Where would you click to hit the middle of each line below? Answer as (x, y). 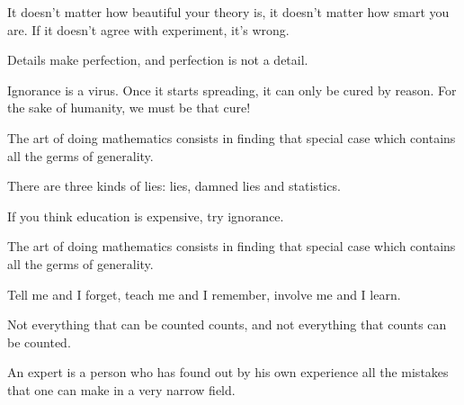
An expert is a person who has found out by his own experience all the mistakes (228, 372)
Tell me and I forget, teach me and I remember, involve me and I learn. (204, 294)
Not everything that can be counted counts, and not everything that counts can (227, 324)
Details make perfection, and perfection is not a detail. (158, 60)
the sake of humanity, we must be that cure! (129, 108)
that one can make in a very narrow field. (121, 389)
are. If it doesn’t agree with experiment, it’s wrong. (148, 29)
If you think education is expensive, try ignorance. (146, 216)
